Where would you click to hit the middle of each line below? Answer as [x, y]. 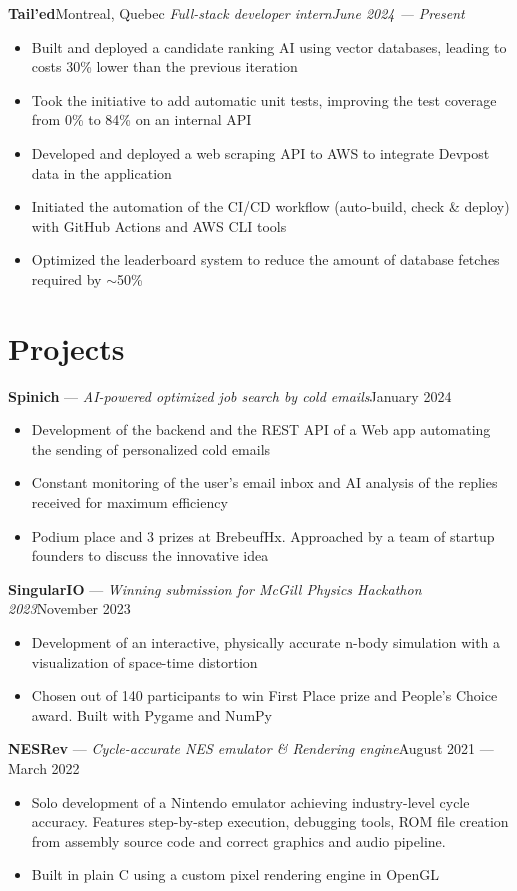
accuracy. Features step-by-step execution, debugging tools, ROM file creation [270, 821]
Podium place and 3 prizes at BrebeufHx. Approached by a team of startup [263, 535]
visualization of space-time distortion [144, 661]
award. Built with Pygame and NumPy [151, 714]
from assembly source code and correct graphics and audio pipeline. [238, 840]
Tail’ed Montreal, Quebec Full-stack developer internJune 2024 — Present [236, 13]
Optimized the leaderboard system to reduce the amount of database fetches [265, 259]
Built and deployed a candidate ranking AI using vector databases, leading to [269, 46]
